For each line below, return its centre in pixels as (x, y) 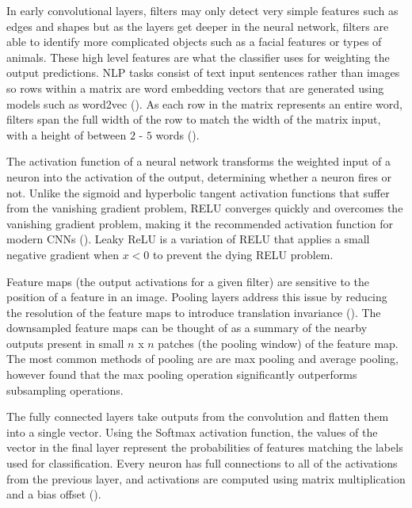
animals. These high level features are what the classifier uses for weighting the (198, 57)
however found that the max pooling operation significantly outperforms (182, 374)
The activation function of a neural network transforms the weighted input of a (198, 161)
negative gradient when (63, 254)
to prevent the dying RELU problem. (243, 254)
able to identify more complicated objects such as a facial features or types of (194, 42)
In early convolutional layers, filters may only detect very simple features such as (202, 10)
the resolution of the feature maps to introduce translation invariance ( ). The (194, 312)
